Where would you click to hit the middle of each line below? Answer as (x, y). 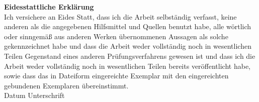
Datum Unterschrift (34, 95)
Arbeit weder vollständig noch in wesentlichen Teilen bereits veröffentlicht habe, (127, 66)
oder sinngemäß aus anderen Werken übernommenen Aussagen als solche (116, 36)
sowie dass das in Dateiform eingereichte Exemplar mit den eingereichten (116, 76)
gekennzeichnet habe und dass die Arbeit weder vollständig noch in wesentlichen (128, 46)
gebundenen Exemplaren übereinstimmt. (66, 85)
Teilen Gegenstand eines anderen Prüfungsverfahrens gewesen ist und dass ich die (130, 56)
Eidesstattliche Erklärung (49, 7)
